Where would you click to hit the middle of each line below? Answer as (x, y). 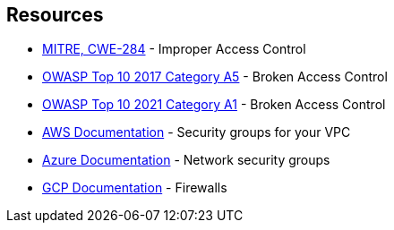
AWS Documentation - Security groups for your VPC (197, 132)
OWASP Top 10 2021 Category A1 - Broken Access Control (214, 105)
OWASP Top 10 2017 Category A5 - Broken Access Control (215, 77)
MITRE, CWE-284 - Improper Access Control (174, 49)
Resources (55, 15)
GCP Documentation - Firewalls (135, 188)
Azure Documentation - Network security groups (186, 160)
